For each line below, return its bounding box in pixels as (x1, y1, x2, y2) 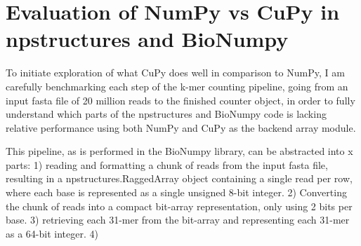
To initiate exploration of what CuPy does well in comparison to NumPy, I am (6, 65, 345, 80)
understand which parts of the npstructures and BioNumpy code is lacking (6, 107, 327, 121)
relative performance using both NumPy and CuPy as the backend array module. (6, 120, 356, 135)
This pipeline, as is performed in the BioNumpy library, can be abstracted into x (6, 144, 353, 158)
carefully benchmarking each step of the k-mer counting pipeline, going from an (6, 78, 348, 93)
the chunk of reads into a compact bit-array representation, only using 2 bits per (6, 198, 353, 213)
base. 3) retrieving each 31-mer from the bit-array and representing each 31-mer (6, 212, 350, 227)
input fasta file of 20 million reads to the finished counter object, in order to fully (6, 93, 355, 107)
